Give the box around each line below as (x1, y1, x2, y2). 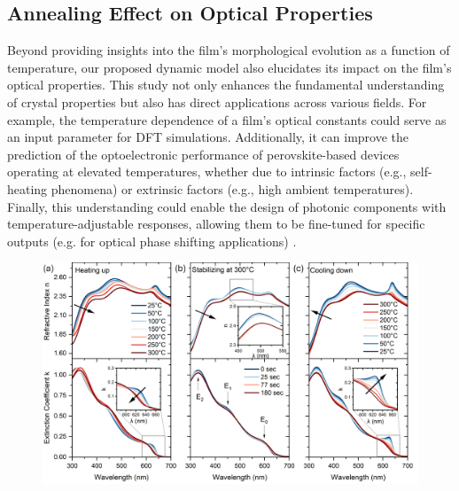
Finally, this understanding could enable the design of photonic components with (7, 197, 447, 215)
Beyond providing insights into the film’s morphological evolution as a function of (7, 41, 450, 59)
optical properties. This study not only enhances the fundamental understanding (7, 75, 445, 94)
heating (7, 179, 48, 198)
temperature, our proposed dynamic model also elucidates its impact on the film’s (7, 58, 452, 76)
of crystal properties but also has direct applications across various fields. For (7, 92, 427, 111)
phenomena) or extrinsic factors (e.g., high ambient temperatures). (51, 179, 414, 198)
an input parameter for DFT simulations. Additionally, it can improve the (7, 128, 409, 146)
